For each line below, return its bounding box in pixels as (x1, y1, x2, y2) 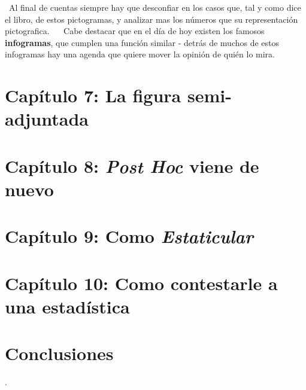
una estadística (5, 294, 130, 318)
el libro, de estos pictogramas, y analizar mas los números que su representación (5, 13, 298, 25)
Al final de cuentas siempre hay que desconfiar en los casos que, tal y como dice (8, 1, 301, 13)
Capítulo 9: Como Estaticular (5, 224, 253, 249)
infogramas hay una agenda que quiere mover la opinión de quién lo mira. (5, 48, 275, 60)
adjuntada (5, 106, 89, 131)
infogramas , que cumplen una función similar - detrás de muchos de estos (5, 36, 280, 48)
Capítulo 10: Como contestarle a (5, 270, 278, 295)
